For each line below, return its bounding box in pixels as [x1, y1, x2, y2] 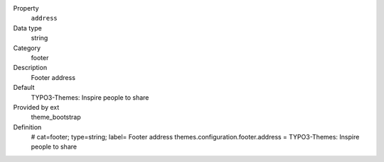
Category [13, 43, 41, 52]
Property [13, 4, 39, 12]
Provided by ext [13, 103, 60, 111]
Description [13, 64, 48, 72]
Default [13, 83, 35, 92]
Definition [13, 122, 42, 131]
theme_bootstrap [31, 113, 81, 122]
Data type [13, 23, 42, 32]
